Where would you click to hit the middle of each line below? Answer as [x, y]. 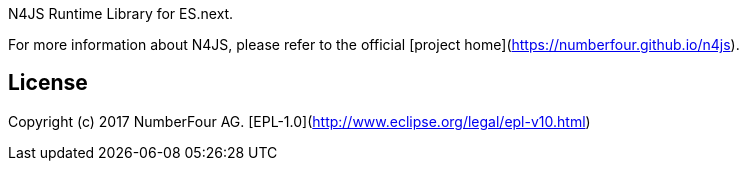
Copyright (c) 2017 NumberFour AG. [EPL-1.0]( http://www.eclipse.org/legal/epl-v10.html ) [299, 121]
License [48, 83]
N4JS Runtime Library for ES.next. [121, 13]
